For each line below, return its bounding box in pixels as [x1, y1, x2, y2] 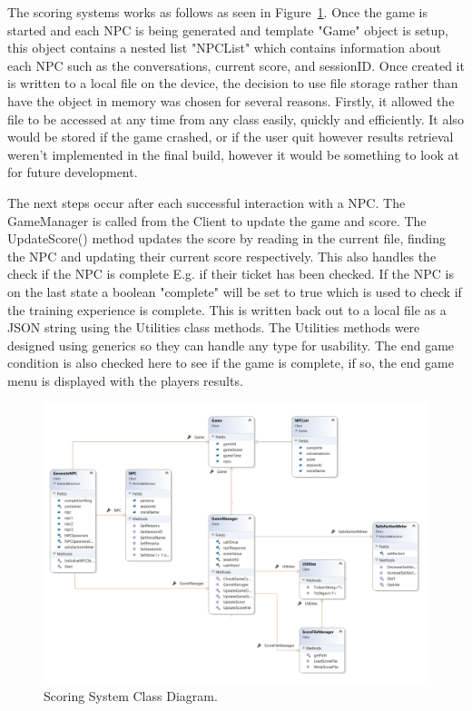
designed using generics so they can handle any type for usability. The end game [7, 335, 455, 354]
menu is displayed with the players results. [7, 370, 243, 390]
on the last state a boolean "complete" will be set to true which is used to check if [7, 281, 462, 301]
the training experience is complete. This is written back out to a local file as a [7, 300, 447, 319]
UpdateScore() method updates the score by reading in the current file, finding [7, 229, 446, 248]
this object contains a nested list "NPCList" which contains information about [7, 38, 442, 57]
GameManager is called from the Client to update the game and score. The [7, 211, 427, 230]
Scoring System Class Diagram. [44, 686, 218, 705]
